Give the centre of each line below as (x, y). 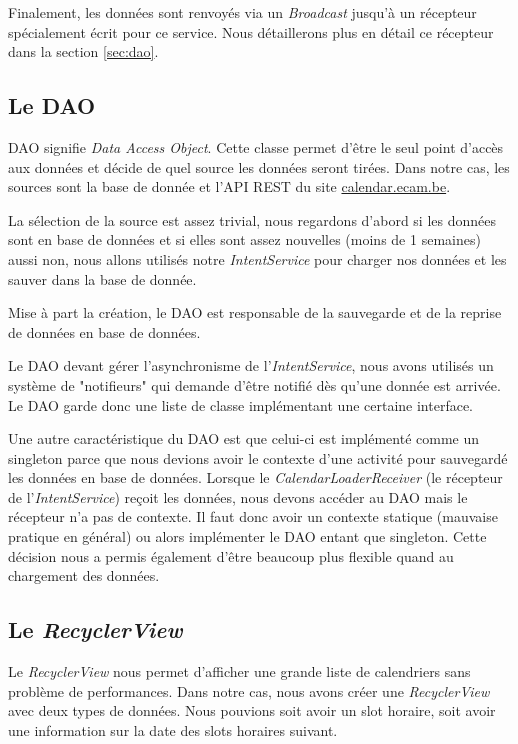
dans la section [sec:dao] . (83, 51)
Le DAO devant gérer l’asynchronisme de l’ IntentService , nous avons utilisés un (251, 365)
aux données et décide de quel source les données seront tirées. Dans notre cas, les (259, 166)
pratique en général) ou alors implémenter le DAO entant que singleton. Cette (247, 536)
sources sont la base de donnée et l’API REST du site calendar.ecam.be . (229, 186)
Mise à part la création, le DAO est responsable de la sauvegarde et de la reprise (255, 312)
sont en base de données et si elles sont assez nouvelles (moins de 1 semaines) (244, 239)
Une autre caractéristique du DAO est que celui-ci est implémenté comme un (244, 438)
